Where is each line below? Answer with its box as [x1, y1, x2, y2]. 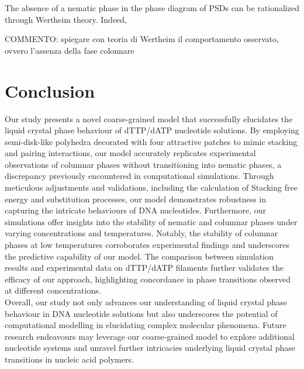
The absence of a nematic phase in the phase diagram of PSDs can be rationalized [5, 2, 299, 13]
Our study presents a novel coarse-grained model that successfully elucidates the [5, 112, 293, 125]
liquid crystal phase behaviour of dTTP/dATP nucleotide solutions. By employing [5, 124, 299, 136]
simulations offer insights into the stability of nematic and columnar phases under [5, 215, 298, 227]
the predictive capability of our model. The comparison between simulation [5, 250, 274, 262]
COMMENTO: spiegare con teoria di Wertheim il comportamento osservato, [5, 33, 279, 45]
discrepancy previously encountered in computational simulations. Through [5, 170, 274, 182]
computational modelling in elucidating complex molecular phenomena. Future [5, 319, 286, 331]
